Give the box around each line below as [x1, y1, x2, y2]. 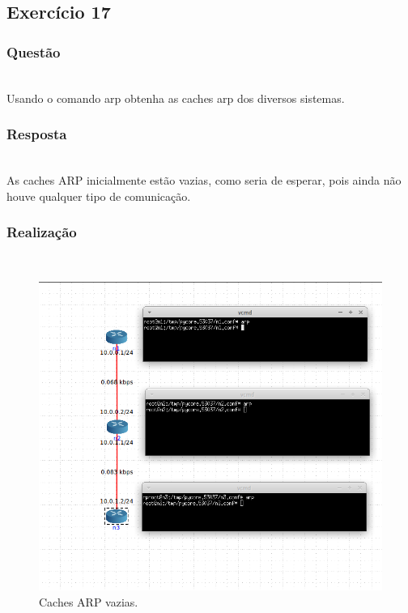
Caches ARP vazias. [39, 593, 138, 610]
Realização [6, 222, 77, 242]
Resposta [6, 124, 67, 144]
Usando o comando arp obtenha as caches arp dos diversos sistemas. [6, 89, 345, 106]
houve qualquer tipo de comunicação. [6, 187, 191, 204]
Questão [6, 41, 61, 62]
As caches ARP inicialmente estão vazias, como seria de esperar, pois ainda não [6, 172, 402, 188]
